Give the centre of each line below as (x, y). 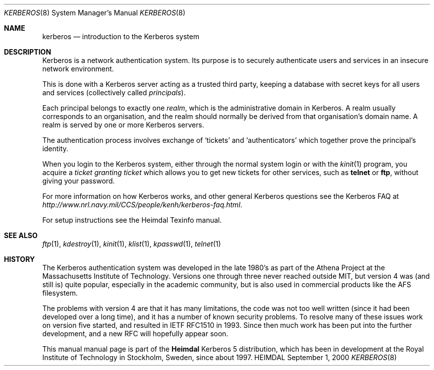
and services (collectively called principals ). (114, 92)
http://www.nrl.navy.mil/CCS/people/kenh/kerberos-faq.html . (142, 205)
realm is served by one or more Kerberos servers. (123, 125)
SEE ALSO (21, 235)
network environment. (78, 69)
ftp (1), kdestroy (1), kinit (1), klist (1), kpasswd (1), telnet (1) (132, 244)
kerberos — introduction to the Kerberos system (121, 36)
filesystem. (60, 293)
